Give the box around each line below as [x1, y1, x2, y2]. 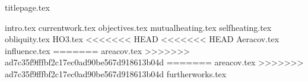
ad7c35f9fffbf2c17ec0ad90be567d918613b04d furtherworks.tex [5, 67, 227, 80]
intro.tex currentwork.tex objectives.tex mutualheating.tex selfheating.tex [5, 21, 272, 33]
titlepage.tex [5, 1, 50, 13]
